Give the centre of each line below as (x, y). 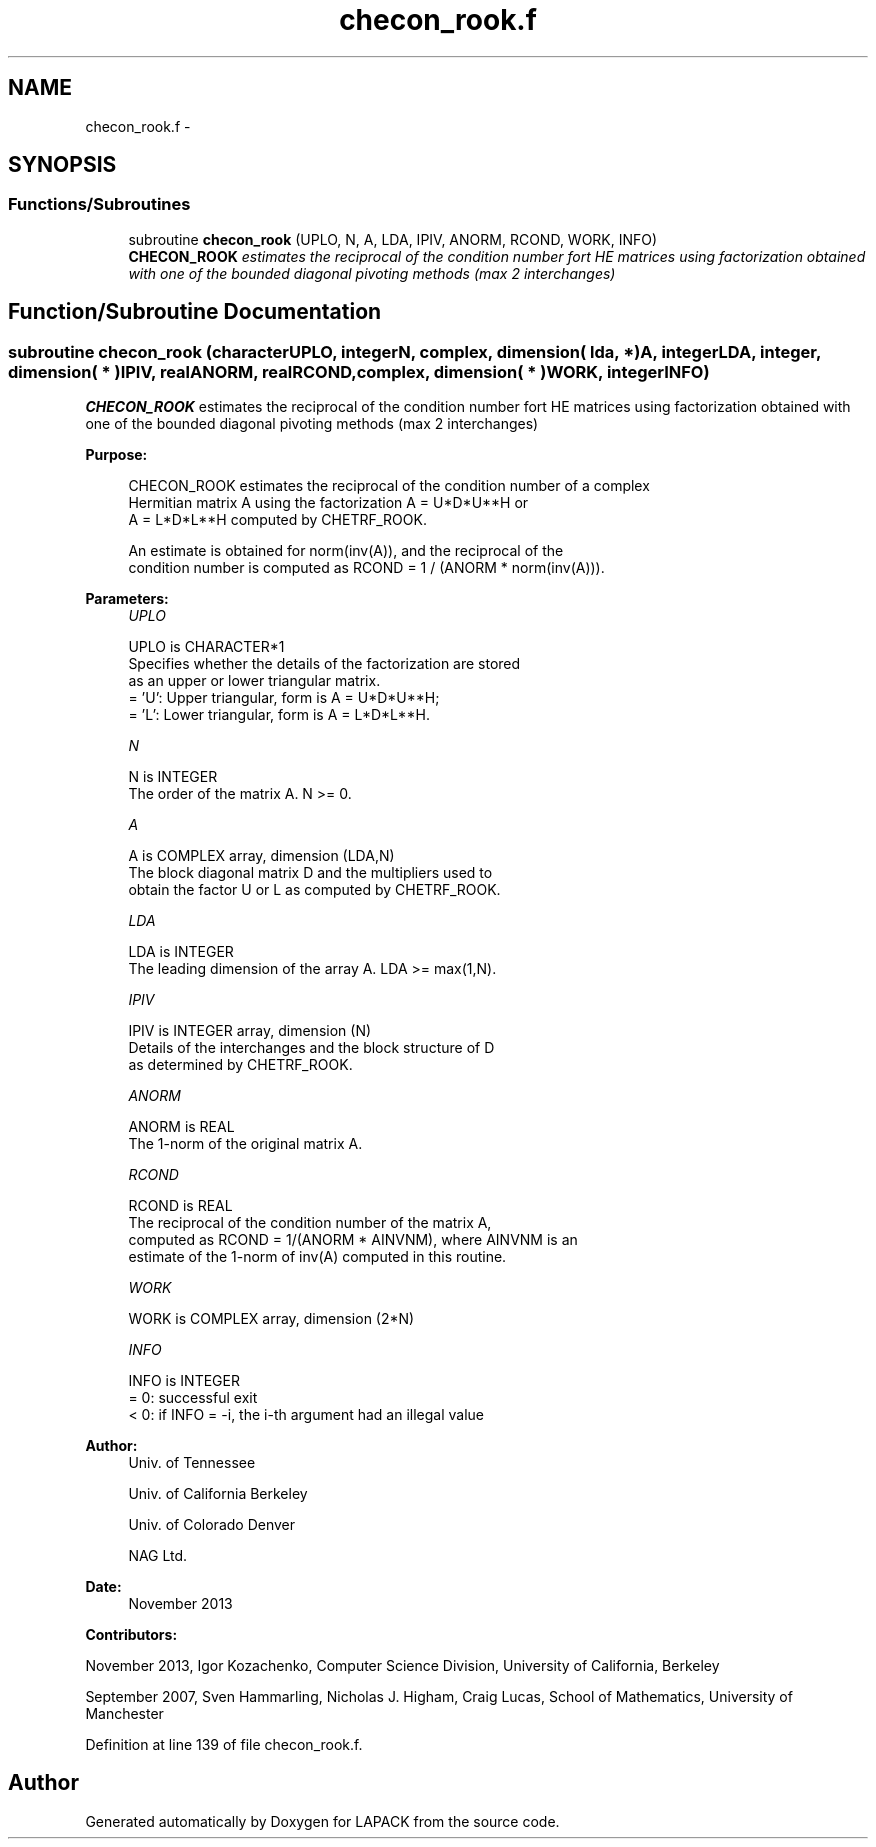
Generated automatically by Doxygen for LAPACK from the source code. (322, 1821)
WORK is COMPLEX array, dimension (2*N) (271, 1319)
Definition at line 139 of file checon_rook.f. (224, 1745)
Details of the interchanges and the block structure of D (311, 1048)
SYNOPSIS (62, 165)
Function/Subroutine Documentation (195, 312)
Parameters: (127, 599)
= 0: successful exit (193, 1398)
